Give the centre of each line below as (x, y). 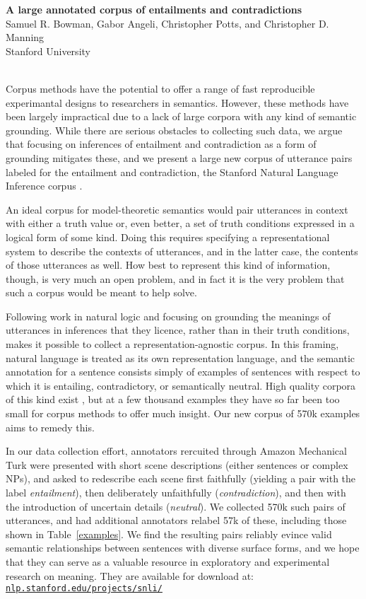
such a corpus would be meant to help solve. (101, 292)
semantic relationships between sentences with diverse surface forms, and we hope (183, 548)
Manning (25, 37)
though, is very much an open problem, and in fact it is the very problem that (175, 278)
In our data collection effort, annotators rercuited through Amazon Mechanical (176, 451)
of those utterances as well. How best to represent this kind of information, (168, 265)
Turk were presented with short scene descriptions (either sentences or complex (177, 464)
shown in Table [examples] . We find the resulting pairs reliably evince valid (169, 534)
